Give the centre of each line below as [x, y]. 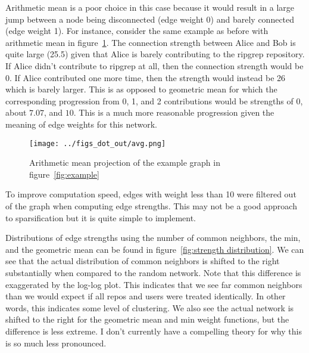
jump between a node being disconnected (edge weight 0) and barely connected [150, 19]
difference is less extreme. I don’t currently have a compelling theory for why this [154, 331]
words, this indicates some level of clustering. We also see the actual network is [150, 307]
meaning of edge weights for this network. [81, 124]
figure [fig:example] [64, 174]
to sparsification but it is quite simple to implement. [101, 217]
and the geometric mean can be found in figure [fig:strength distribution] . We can [155, 249]
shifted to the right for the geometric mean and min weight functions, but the [147, 319]
